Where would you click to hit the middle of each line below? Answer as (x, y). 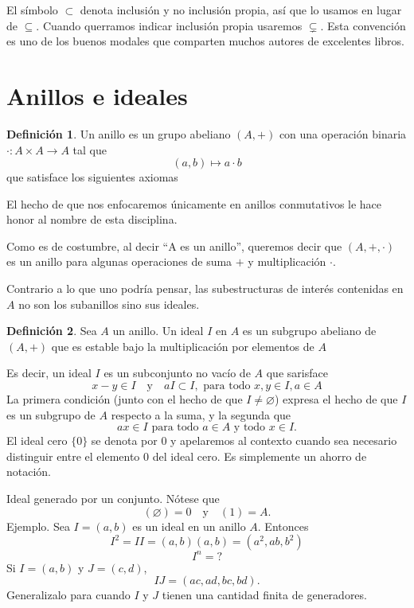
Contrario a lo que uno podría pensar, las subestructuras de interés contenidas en (205, 288)
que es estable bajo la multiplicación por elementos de (183, 346)
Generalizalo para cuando (68, 595)
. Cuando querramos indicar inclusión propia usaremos (169, 25)
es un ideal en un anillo (189, 526)
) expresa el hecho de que (336, 399)
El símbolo (32, 10)
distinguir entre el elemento (73, 456)
